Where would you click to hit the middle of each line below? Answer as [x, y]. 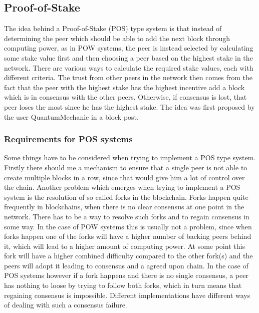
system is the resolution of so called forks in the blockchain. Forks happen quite [126, 197]
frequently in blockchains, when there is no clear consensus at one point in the [124, 207]
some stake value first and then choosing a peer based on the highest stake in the [128, 57]
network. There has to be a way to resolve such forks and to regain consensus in [127, 216]
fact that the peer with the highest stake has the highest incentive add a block [124, 87]
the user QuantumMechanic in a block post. [71, 116]
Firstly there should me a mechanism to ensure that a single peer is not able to [126, 167]
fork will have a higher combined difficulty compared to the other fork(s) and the [128, 256]
